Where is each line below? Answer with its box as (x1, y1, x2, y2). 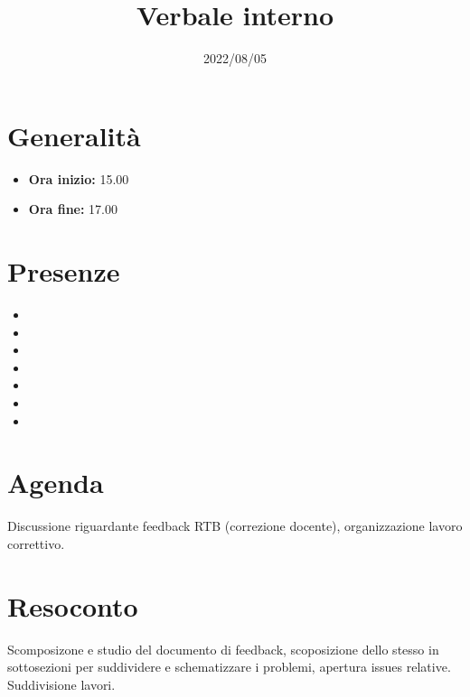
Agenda (7, 464, 104, 501)
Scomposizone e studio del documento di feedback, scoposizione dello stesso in (7, 639, 439, 658)
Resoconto (7, 587, 138, 624)
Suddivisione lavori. (7, 674, 116, 693)
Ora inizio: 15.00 (28, 169, 129, 188)
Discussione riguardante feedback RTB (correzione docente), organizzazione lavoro (7, 516, 463, 535)
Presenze (7, 253, 120, 290)
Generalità (7, 116, 141, 153)
